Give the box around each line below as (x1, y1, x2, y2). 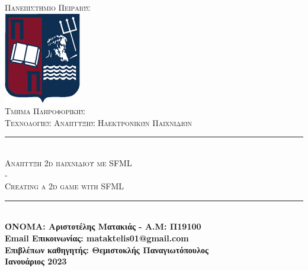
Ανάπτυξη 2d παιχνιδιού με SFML (5, 156, 132, 169)
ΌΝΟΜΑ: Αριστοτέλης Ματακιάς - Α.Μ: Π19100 (5, 220, 201, 233)
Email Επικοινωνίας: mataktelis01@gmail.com (5, 231, 189, 244)
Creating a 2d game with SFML (5, 180, 124, 192)
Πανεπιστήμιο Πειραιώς (5, 1, 90, 13)
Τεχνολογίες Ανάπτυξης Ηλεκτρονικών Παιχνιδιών (5, 116, 192, 128)
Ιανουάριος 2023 (5, 255, 67, 267)
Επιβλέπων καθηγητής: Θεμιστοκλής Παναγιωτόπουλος (5, 243, 208, 256)
